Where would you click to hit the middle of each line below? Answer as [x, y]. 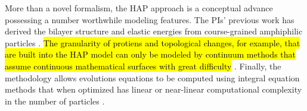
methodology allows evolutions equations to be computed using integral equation [152, 77]
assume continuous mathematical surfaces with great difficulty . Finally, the [143, 66]
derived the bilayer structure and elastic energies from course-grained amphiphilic [154, 31]
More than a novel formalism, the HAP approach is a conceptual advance [139, 8]
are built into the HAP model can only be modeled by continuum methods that [150, 54]
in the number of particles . [55, 101]
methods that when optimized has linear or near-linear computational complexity [153, 89]
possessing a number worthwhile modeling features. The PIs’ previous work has [150, 19]
